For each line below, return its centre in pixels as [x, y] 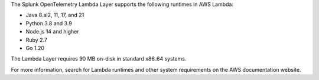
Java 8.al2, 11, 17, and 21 [55, 15]
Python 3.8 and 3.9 [49, 23]
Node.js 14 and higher [52, 32]
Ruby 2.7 [36, 40]
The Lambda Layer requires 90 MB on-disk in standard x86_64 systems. [99, 59]
